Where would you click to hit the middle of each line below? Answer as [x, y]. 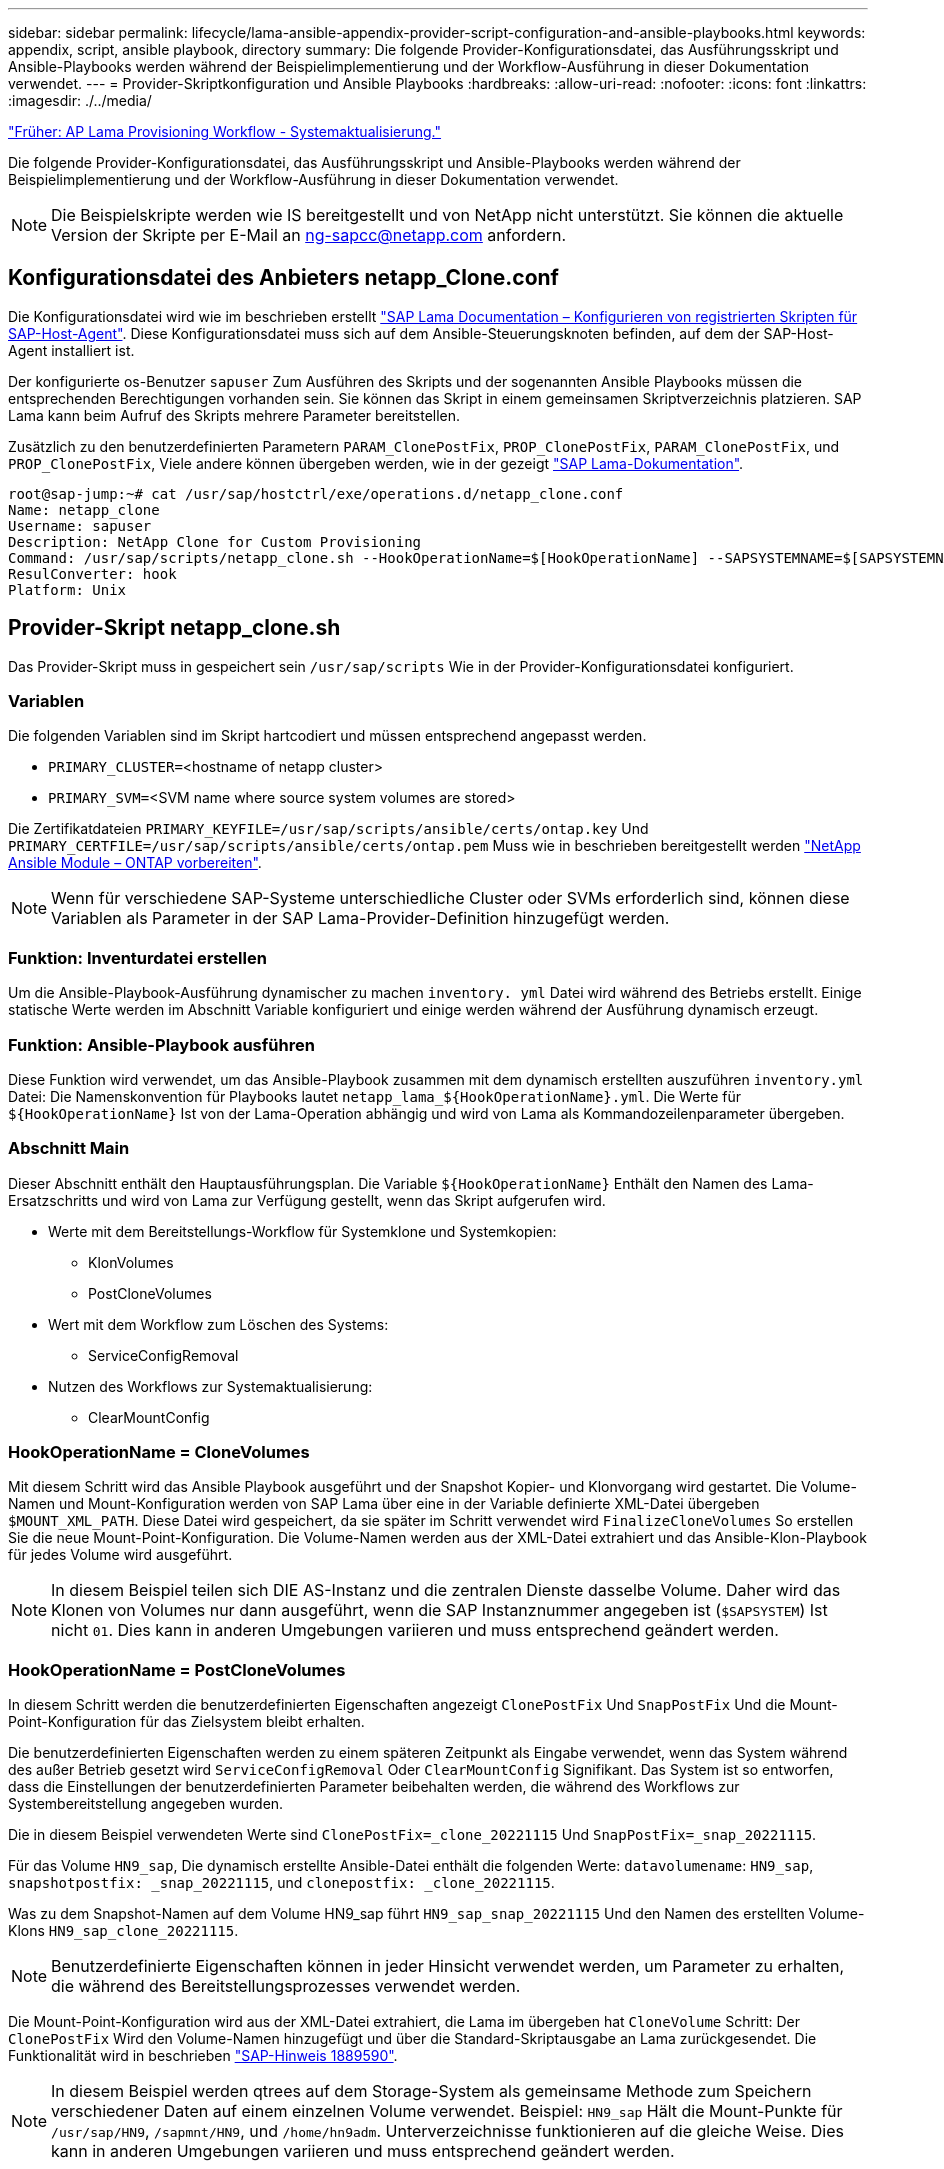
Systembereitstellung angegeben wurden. [146, 1804]
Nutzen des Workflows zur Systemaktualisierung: [210, 1386]
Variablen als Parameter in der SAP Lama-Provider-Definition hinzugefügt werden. [360, 918]
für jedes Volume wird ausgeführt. [120, 1555]
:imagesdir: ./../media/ [80, 100]
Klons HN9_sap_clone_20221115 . [123, 1931]
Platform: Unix [67, 589]
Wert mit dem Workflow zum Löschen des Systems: [218, 1324]
